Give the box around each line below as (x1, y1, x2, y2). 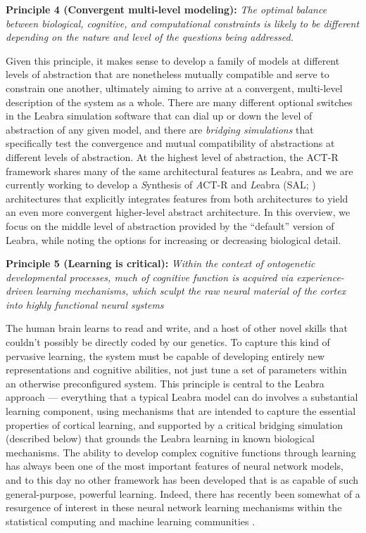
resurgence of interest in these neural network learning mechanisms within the (6, 500, 342, 515)
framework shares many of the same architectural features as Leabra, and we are (6, 163, 353, 178)
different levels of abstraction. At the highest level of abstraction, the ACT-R (6, 149, 339, 164)
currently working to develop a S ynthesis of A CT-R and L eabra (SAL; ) (6, 177, 316, 192)
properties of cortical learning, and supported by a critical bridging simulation (6, 417, 343, 432)
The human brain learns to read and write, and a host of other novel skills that (6, 321, 348, 335)
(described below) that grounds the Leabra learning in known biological (6, 431, 315, 446)
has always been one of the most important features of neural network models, (6, 458, 344, 473)
